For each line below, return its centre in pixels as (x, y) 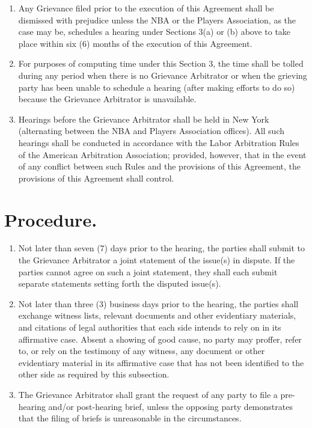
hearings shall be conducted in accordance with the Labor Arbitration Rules (159, 142)
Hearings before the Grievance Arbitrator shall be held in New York (144, 119)
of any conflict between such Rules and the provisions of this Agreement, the (160, 166)
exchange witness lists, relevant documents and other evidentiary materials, (157, 315)
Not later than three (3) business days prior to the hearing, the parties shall (158, 303)
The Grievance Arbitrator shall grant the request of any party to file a (148, 394)
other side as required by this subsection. (94, 374)
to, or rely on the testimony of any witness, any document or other (142, 351)
